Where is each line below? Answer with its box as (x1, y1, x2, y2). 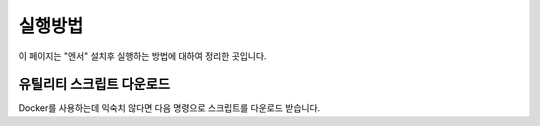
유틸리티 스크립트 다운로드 (18, 76, 170, 93)
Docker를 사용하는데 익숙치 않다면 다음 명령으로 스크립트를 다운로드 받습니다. (18, 102, 321, 114)
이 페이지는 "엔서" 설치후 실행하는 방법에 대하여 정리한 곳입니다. (18, 50, 267, 62)
